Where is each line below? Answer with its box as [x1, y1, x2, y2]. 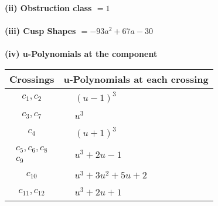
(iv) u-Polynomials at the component [5, 48, 158, 60]
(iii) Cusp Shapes [5, 25, 76, 37]
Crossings [9, 72, 54, 86]
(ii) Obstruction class [5, 2, 92, 13]
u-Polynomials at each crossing [63, 72, 209, 86]
